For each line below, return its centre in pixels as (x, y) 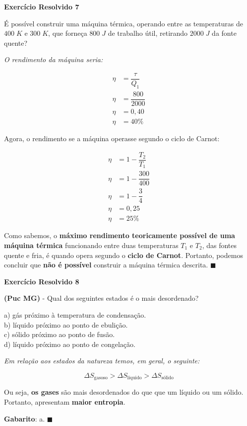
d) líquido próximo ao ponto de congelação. (70, 344)
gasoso (101, 378)
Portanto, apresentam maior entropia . (65, 401)
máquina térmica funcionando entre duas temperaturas (91, 245)
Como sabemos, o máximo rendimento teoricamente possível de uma (120, 235)
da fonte (224, 33)
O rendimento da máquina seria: (54, 59)
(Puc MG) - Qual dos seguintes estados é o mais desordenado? (101, 298)
